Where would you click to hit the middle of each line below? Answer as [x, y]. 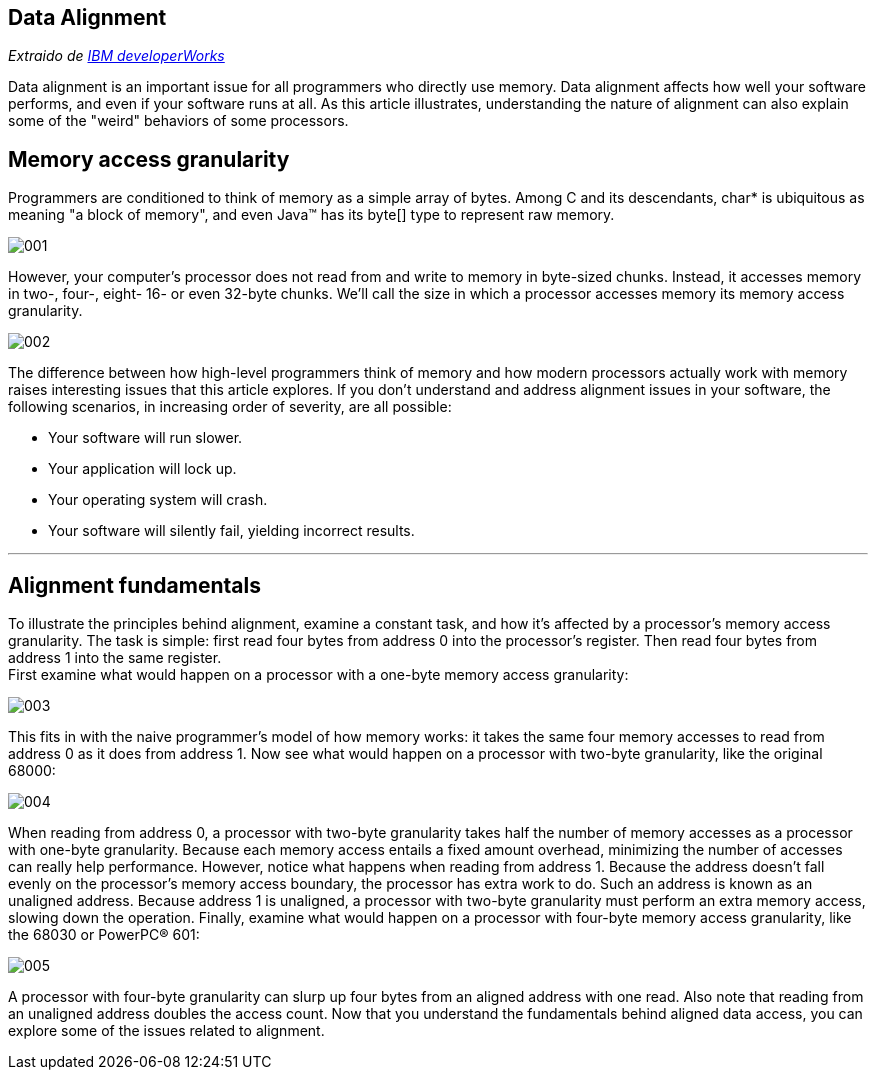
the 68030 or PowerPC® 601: [104, 935]
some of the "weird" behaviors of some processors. [178, 121]
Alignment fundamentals [134, 585]
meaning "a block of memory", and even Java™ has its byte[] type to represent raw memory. [311, 215]
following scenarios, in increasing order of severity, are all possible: [230, 407]
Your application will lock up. [142, 469]
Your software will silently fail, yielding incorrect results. [231, 531]
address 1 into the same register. [115, 658]
